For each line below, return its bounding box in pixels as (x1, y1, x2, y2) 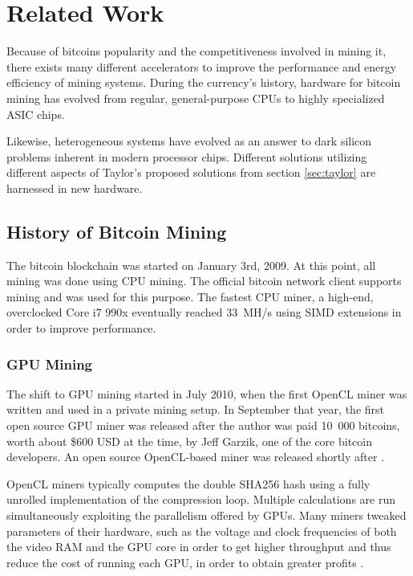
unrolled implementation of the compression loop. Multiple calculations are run (6, 491, 395, 508)
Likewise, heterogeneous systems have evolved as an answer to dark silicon (6, 133, 372, 149)
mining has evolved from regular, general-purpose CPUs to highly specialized (6, 89, 385, 106)
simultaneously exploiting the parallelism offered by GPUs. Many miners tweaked (6, 507, 407, 524)
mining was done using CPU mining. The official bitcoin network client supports (6, 272, 402, 289)
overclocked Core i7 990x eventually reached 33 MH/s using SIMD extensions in (6, 304, 402, 321)
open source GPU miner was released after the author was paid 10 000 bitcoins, (6, 417, 400, 434)
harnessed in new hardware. (6, 179, 143, 196)
